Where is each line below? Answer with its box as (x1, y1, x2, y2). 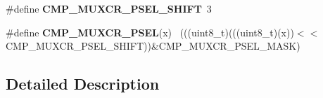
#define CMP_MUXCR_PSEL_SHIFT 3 (6, 1, 212, 15)
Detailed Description (6, 73, 160, 94)
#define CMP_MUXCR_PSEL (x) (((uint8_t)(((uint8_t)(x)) (6, 24, 294, 39)
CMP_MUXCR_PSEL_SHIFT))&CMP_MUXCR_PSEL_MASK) (6, 38, 300, 53)
